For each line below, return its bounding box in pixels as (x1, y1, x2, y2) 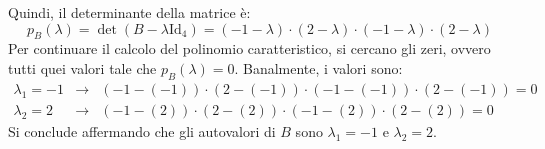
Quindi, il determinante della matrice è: (8, 2, 251, 22)
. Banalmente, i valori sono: (234, 57, 403, 78)
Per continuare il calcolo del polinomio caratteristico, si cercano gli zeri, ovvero (8, 38, 491, 59)
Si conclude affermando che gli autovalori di (8, 120, 276, 141)
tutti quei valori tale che (8, 57, 157, 78)
